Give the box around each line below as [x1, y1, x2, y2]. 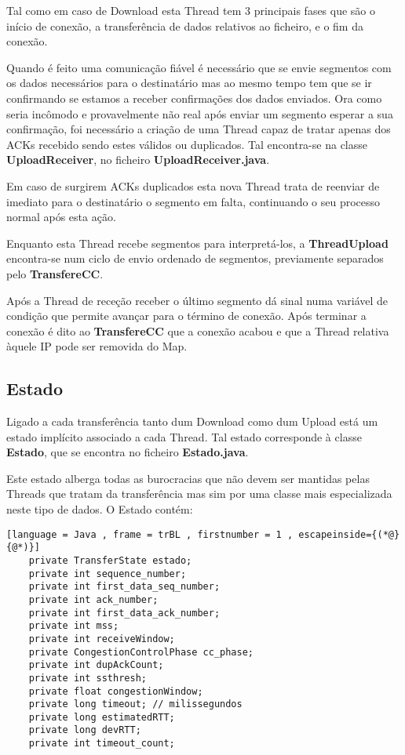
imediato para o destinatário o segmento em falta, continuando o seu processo [6, 193, 381, 209]
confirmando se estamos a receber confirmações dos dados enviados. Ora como [6, 89, 382, 106]
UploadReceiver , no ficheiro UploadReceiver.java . [6, 151, 270, 168]
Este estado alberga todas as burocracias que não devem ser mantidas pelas [6, 470, 370, 486]
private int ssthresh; [28, 672, 147, 684]
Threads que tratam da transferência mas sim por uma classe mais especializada [6, 485, 392, 502]
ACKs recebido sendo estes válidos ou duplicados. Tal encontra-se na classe [6, 136, 367, 152]
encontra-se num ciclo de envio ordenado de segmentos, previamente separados [6, 250, 384, 267]
